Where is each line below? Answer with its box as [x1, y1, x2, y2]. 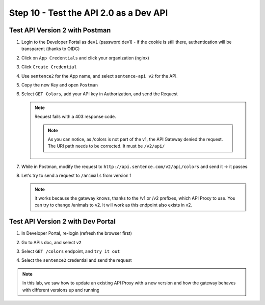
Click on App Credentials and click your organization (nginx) [21, 55, 150, 61]
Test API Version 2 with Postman [9, 26, 111, 34]
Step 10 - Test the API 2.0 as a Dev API [9, 7, 168, 18]
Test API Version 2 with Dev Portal [9, 218, 116, 226]
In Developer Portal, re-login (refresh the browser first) [21, 230, 132, 236]
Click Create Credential [21, 64, 77, 70]
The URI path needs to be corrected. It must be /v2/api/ [48, 143, 165, 149]
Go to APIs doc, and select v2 [21, 239, 82, 245]
